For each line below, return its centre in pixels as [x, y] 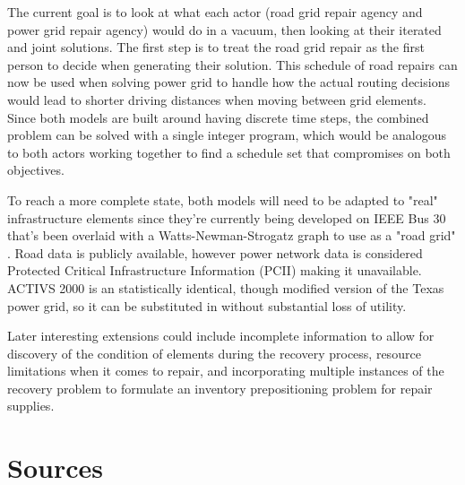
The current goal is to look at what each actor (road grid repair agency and [215, 12]
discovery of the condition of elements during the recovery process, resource [214, 353]
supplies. [31, 406]
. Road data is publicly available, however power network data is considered [215, 252]
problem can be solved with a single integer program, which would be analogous [227, 135]
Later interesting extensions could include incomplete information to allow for [221, 336]
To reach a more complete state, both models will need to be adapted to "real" [223, 199]
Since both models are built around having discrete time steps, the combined [218, 117]
